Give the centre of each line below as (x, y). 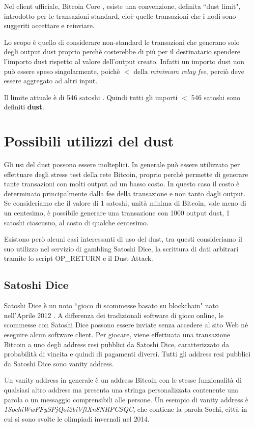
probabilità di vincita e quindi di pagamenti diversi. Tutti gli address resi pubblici (127, 354)
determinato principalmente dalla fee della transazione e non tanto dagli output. (125, 193)
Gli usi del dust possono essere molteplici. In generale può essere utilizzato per (122, 164)
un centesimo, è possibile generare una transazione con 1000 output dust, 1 (117, 213)
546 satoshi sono (216, 97)
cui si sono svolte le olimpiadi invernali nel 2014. (77, 418)
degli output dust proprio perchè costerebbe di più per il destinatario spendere (122, 52)
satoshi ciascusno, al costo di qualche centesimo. (76, 222)
